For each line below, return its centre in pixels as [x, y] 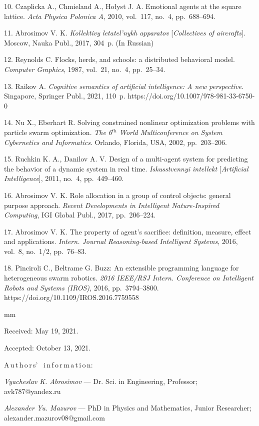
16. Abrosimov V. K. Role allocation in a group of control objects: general [117, 195]
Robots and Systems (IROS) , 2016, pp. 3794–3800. [81, 287]
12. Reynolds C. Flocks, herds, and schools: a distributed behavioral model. [119, 59]
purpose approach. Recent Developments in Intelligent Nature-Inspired [112, 205]
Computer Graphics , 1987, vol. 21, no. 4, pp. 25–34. [85, 69]
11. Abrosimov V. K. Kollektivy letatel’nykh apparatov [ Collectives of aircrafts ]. [125, 33]
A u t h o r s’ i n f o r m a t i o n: [48, 364]
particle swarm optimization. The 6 [58, 132]
